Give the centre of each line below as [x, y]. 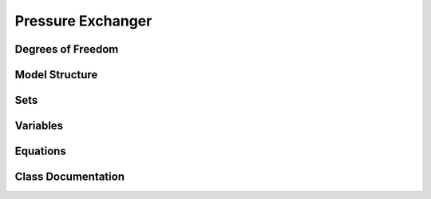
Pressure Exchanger [83, 21]
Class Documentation [70, 177]
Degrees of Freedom [67, 49]
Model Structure [56, 75]
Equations [41, 151]
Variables [39, 126]
